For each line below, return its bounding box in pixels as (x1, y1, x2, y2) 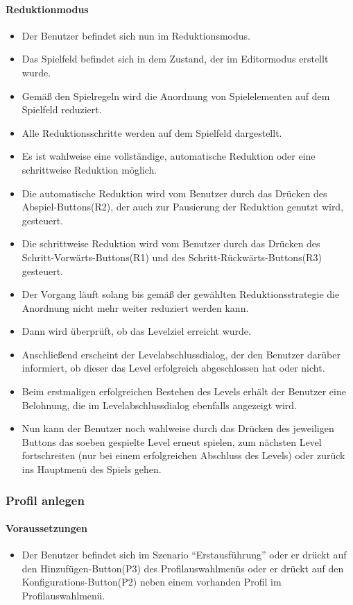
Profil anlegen (6, 491, 85, 508)
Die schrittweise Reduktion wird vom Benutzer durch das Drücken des (21, 236, 320, 251)
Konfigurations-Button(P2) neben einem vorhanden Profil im (21, 574, 282, 589)
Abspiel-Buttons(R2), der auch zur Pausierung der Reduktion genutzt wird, (21, 199, 344, 214)
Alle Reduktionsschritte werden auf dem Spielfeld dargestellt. (21, 125, 282, 140)
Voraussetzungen (6, 521, 88, 536)
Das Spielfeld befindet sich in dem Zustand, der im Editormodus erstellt (21, 51, 329, 66)
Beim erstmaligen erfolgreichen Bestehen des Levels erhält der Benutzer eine (21, 384, 346, 399)
